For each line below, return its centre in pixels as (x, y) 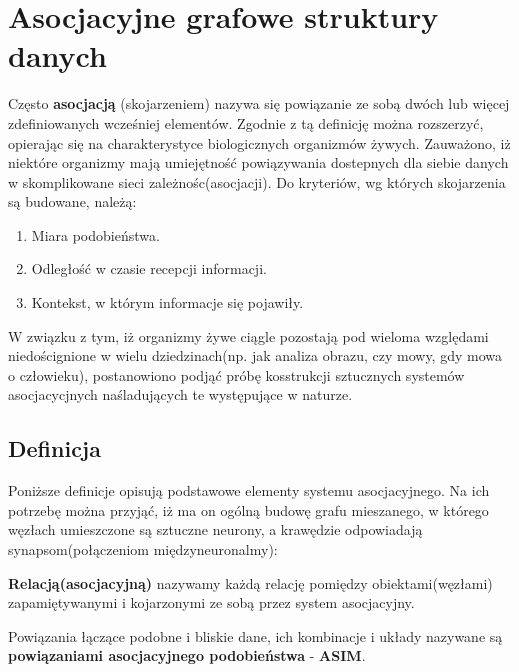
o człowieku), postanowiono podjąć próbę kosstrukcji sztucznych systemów (236, 374)
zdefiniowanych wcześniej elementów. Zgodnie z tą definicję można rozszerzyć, (246, 122)
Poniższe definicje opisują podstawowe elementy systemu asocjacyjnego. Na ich (249, 490)
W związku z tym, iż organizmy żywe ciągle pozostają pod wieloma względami (248, 335)
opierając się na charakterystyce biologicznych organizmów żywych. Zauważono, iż (259, 142)
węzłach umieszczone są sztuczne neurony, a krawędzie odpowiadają (215, 529)
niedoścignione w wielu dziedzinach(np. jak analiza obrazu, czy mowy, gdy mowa (255, 355)
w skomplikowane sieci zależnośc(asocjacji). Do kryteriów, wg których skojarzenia (257, 181)
